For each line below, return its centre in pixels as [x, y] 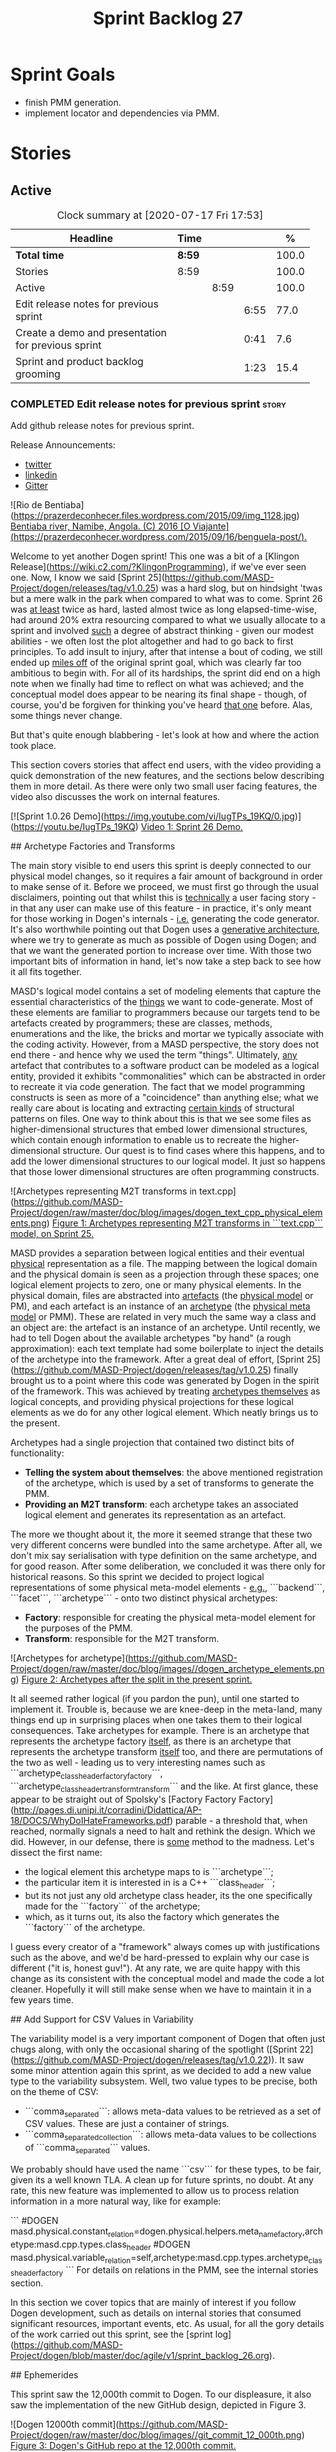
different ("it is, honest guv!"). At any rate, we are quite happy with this [155, 1968]
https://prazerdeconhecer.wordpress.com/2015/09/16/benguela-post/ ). [160, 537]
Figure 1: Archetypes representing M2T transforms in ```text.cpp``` [187, 1223]
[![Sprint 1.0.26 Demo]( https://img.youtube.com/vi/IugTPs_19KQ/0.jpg [152, 816]
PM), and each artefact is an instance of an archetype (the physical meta [160, 1306]
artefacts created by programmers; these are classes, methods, [141, 1023]
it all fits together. [46, 972]
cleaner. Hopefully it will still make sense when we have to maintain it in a [161, 1989]
